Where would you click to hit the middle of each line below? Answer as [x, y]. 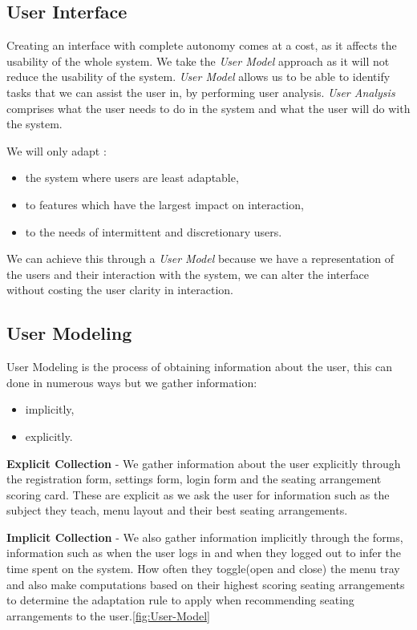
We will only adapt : [57, 150]
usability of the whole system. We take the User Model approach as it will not [198, 61]
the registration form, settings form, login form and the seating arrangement [194, 479]
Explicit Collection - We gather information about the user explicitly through [204, 463]
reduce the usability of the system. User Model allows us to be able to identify [198, 77]
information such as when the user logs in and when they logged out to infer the [204, 553]
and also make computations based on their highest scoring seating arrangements [206, 584]
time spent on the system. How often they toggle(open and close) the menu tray [203, 569]
